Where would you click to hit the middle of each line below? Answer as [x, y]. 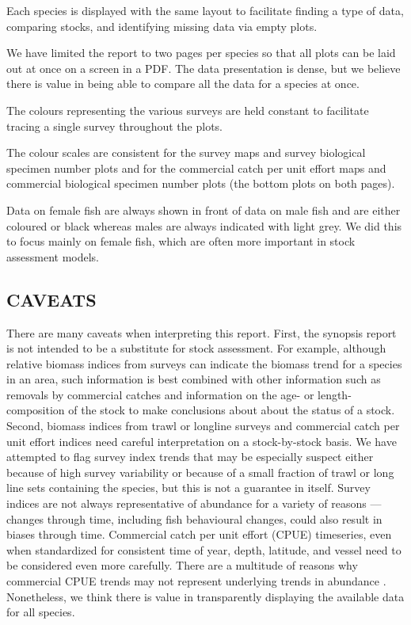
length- [335, 394]
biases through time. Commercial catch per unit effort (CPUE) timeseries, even [199, 534]
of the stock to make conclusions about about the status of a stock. [232, 410]
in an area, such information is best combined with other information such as [194, 379]
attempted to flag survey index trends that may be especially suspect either [190, 457]
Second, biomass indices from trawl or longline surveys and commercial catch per [203, 426]
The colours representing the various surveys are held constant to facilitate [188, 110]
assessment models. [53, 256]
